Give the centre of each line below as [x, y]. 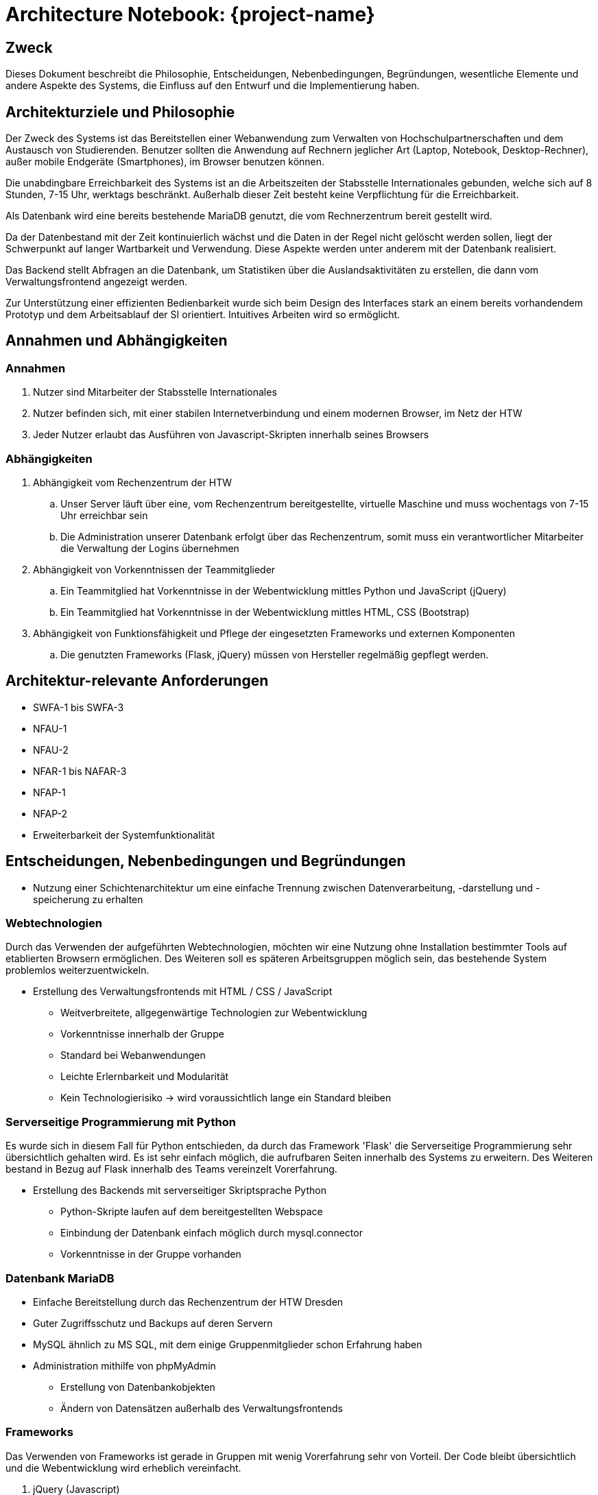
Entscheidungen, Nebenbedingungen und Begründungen [206, 861]
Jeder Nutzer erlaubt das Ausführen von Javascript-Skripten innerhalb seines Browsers [231, 435]
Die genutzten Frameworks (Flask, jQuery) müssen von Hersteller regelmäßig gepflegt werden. [275, 654]
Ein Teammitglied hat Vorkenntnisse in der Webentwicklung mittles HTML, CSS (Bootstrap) [265, 612]
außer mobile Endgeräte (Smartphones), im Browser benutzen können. [165, 162]
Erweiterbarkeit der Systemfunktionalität [124, 835]
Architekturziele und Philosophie [120, 112]
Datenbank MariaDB [60, 1278]
